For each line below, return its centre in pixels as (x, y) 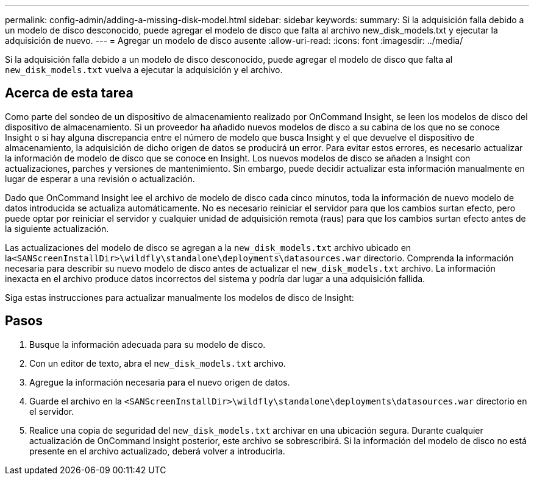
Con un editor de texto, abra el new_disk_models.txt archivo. (158, 363)
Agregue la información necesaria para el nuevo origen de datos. (160, 382)
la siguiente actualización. (57, 228)
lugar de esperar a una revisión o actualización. (100, 178)
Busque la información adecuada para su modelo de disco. (148, 344)
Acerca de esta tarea (69, 93)
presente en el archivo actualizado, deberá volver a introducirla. (157, 451)
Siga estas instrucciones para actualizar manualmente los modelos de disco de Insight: (180, 297)
